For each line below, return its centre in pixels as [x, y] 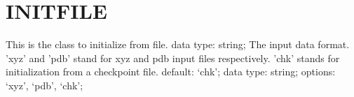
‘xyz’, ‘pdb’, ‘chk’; [45, 85]
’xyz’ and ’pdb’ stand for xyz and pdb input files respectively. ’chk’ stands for [173, 58]
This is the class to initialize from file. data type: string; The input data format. [178, 44]
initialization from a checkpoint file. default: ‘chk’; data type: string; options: [171, 72]
